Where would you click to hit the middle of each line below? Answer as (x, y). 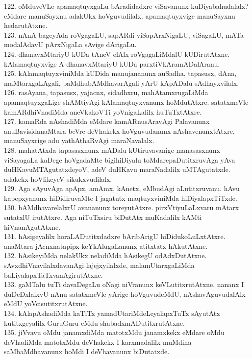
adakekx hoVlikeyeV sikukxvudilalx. (58, 179)
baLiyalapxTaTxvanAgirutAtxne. (53, 274)
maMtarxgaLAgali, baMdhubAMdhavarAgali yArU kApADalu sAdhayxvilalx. (122, 83)
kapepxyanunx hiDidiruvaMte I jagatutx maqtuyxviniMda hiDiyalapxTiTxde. (121, 198)
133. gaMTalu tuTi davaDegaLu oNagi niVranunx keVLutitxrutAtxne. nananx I (124, 284)
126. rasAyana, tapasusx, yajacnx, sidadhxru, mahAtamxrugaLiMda (106, 92)
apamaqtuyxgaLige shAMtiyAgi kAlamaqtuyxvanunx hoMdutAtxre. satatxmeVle (126, 102)
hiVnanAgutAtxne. (32, 227)
